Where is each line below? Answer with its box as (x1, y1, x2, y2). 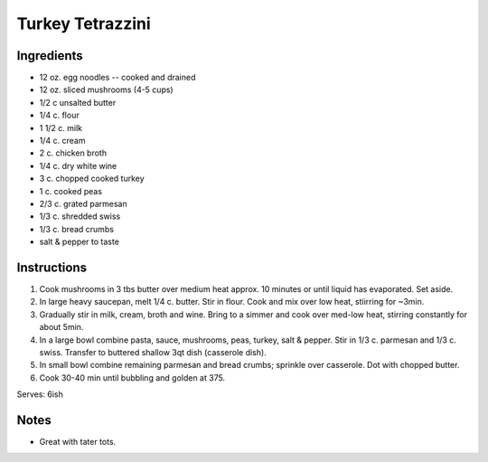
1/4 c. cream (39, 136, 86, 146)
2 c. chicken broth (39, 147, 108, 158)
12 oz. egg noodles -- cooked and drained (39, 72, 196, 83)
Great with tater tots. (39, 437, 117, 448)
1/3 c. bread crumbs (39, 223, 115, 234)
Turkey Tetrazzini (16, 14, 151, 33)
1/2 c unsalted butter (39, 97, 117, 108)
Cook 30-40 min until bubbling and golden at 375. (39, 372, 226, 383)
